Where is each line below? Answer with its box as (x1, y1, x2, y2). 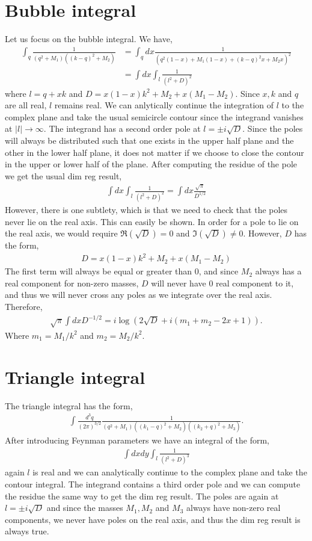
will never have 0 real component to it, (151, 276, 294, 289)
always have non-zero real (186, 501, 281, 514)
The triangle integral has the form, (5, 399, 133, 412)
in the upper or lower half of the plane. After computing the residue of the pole (5, 158, 298, 170)
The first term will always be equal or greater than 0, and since (5, 265, 239, 277)
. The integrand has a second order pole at (43, 122, 201, 135)
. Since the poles (242, 122, 303, 135)
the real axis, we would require (5, 227, 118, 240)
